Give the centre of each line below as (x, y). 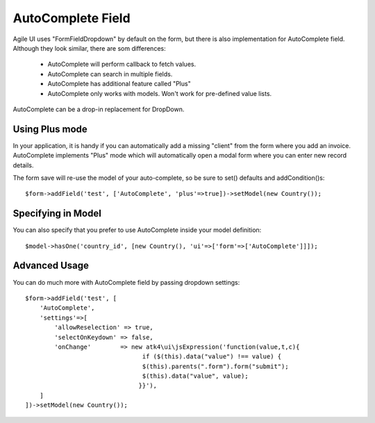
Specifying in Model (57, 214)
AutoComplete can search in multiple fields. (110, 74)
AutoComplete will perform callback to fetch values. (122, 64)
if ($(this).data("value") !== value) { (212, 357)
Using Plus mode (50, 129)
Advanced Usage (51, 266)
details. (23, 165)
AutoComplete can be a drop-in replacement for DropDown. (99, 109)
